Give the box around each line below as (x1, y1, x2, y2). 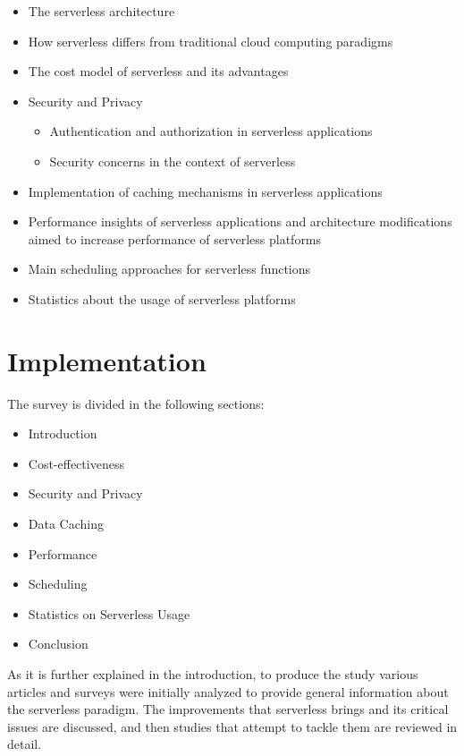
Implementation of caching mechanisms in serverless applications (28, 182, 383, 200)
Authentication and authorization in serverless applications (49, 122, 373, 140)
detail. (7, 735, 42, 753)
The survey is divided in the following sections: (7, 394, 265, 412)
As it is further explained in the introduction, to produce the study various (7, 665, 418, 683)
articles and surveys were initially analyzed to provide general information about (7, 682, 449, 701)
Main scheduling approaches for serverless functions (28, 259, 311, 278)
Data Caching (28, 514, 104, 533)
